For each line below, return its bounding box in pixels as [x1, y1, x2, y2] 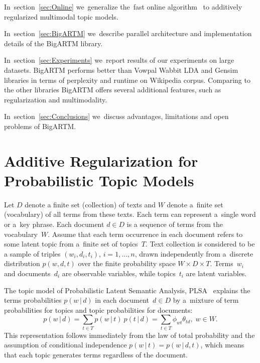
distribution [4, 258, 40, 269]
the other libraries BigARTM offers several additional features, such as [4, 84, 221, 95]
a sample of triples [4, 248, 61, 259]
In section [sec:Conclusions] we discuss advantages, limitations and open [4, 111, 229, 122]
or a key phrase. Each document [4, 219, 104, 229]
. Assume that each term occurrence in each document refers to [48, 228, 243, 239]
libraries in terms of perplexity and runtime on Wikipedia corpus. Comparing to [4, 74, 250, 85]
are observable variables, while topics [62, 268, 176, 278]
